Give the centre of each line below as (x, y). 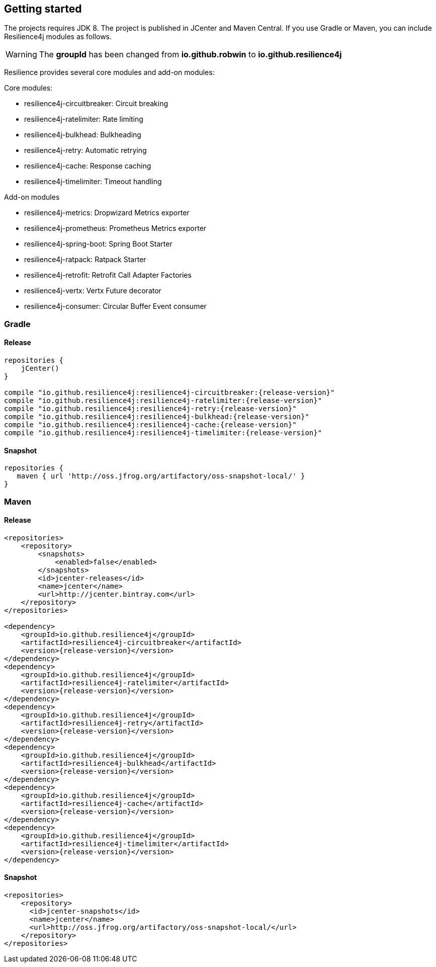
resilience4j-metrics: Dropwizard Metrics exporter (107, 213)
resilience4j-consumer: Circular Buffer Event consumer (115, 306)
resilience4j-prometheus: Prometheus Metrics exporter (115, 228)
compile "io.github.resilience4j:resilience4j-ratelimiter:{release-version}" (163, 401)
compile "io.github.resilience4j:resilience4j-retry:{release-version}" (150, 409)
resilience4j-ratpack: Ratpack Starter (85, 260)
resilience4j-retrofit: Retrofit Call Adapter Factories (108, 275)
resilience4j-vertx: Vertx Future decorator (93, 291)
